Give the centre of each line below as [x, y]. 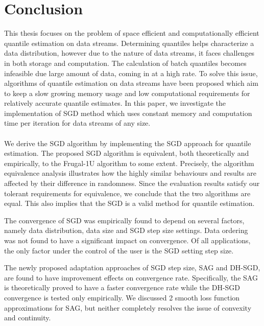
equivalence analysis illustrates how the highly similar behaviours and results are [130, 173]
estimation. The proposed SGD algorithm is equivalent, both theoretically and [127, 153]
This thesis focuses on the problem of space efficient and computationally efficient [132, 33]
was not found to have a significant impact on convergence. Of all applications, [127, 240]
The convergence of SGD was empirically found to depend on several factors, [124, 220]
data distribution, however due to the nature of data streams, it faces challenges [129, 53]
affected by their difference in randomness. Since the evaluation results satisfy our [132, 183]
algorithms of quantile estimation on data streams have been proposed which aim [131, 83]
